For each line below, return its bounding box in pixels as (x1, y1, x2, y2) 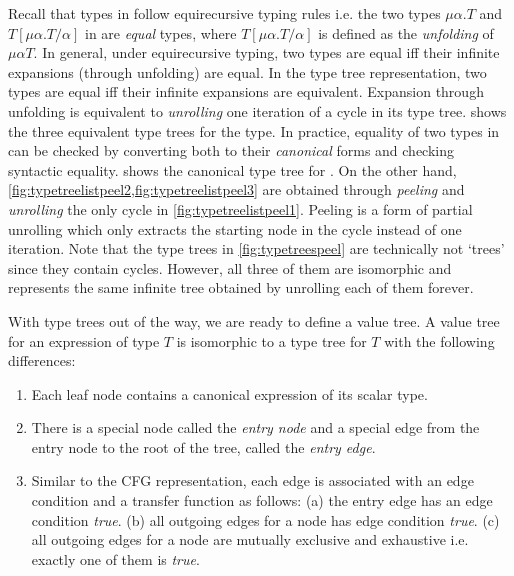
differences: (8, 350, 76, 371)
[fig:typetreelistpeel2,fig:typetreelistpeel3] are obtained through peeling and (8, 179, 465, 200)
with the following (384, 330, 495, 351)
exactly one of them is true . (31, 548, 200, 569)
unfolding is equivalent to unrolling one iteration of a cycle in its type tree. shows (8, 100, 507, 121)
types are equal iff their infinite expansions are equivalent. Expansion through (8, 81, 484, 102)
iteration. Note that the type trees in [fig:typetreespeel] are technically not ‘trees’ (8, 238, 505, 259)
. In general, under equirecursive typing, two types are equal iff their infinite (33, 42, 500, 63)
